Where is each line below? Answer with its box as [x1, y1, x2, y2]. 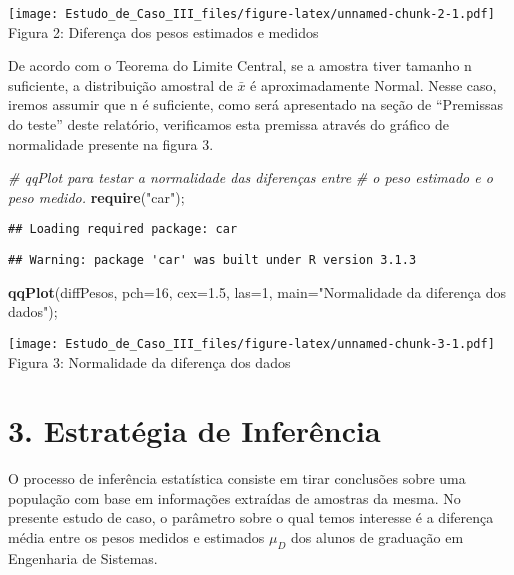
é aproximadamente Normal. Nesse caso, [250, 74, 497, 95]
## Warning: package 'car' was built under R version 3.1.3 [8, 253, 417, 268]
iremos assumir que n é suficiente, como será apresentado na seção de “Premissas [8, 94, 503, 115]
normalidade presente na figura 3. [8, 133, 214, 154]
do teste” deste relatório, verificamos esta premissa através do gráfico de [8, 114, 449, 135]
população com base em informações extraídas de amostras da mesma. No [8, 487, 461, 508]
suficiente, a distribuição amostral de [8, 74, 233, 95]
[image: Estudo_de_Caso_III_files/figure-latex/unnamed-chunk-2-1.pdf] [8, 7, 495, 21]
